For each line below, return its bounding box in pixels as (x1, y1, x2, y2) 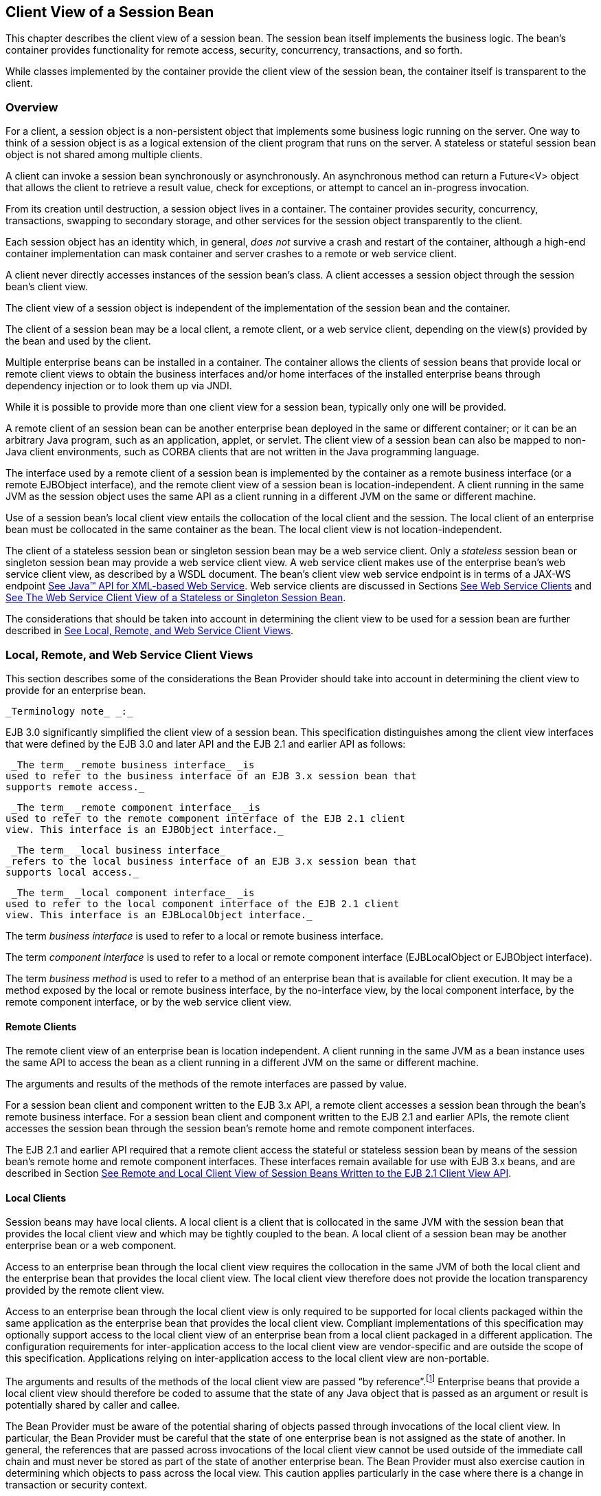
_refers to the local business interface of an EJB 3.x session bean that (5, 855, 417, 867)
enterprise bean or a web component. (5, 1239, 177, 1252)
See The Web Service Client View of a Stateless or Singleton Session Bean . (5, 592, 346, 604)
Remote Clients (5, 1020, 77, 1032)
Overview (5, 100, 58, 114)
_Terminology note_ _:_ (5, 705, 133, 717)
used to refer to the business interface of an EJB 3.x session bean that (5, 770, 417, 781)
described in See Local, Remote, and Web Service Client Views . (5, 625, 294, 637)
